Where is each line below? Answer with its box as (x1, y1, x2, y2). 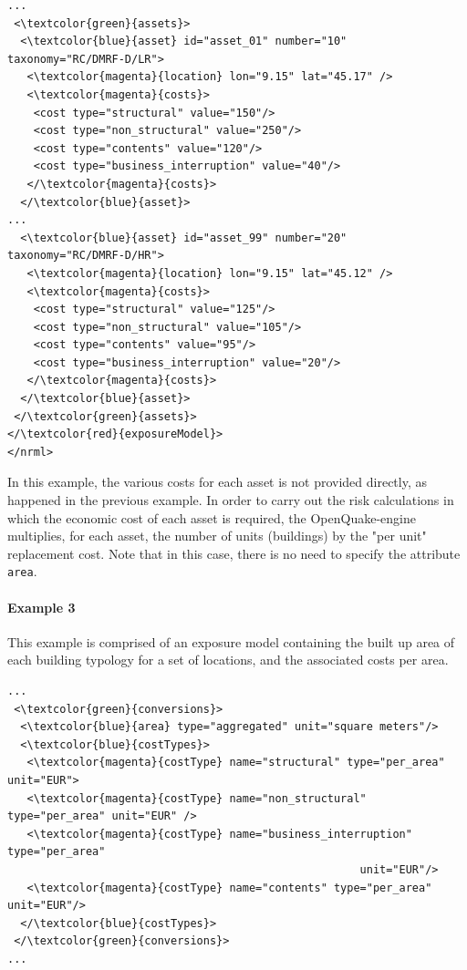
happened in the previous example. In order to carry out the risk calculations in (7, 490, 454, 510)
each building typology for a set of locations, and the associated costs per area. (7, 650, 449, 669)
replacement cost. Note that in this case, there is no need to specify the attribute (7, 543, 461, 562)
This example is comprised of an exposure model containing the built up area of (7, 632, 455, 651)
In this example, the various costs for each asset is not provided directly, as (7, 472, 428, 491)
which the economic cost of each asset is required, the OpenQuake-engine (7, 508, 416, 527)
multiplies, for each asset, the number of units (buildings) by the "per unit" (7, 526, 427, 545)
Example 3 (7, 597, 76, 616)
